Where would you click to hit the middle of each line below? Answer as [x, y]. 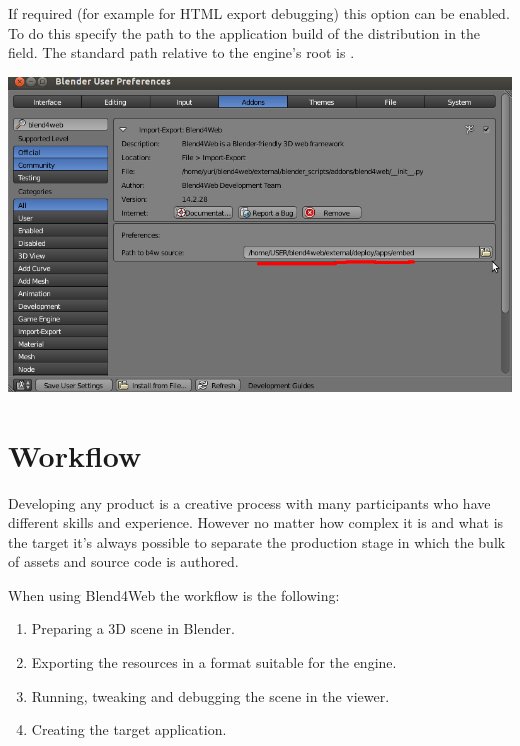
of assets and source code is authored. [123, 561]
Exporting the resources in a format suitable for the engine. [214, 662]
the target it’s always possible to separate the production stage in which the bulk [257, 541]
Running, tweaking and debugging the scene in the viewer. [210, 695]
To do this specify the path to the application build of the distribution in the [244, 32]
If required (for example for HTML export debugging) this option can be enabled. [259, 13]
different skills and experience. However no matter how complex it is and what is [256, 522]
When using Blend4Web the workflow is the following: [174, 594]
